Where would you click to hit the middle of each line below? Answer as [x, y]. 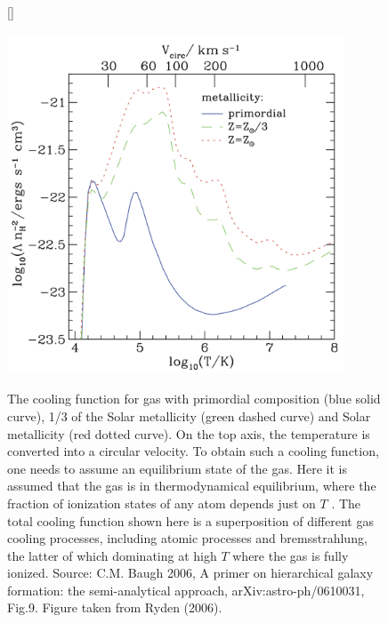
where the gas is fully [291, 555]
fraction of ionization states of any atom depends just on [162, 503]
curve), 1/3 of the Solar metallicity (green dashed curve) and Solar [189, 415]
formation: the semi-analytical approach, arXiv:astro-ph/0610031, [186, 590]
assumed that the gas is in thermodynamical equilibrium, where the [192, 486]
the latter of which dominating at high [112, 555]
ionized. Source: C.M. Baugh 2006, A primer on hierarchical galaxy [190, 573]
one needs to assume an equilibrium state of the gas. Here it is [177, 468]
